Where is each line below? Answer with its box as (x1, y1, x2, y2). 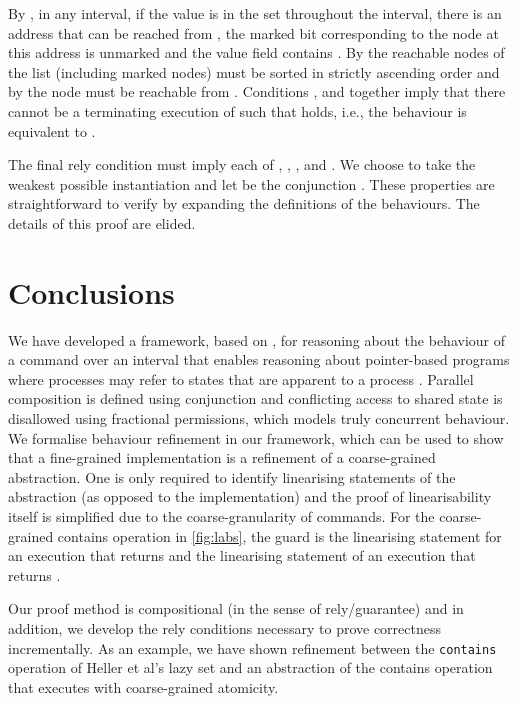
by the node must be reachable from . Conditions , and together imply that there (8, 81, 506, 102)
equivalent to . (8, 120, 96, 141)
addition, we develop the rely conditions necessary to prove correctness (8, 617, 441, 638)
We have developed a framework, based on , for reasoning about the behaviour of (8, 329, 505, 350)
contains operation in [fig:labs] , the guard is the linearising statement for (57, 525, 502, 546)
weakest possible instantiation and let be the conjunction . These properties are (8, 173, 495, 194)
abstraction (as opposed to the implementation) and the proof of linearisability (8, 486, 492, 507)
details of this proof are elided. (8, 212, 196, 233)
